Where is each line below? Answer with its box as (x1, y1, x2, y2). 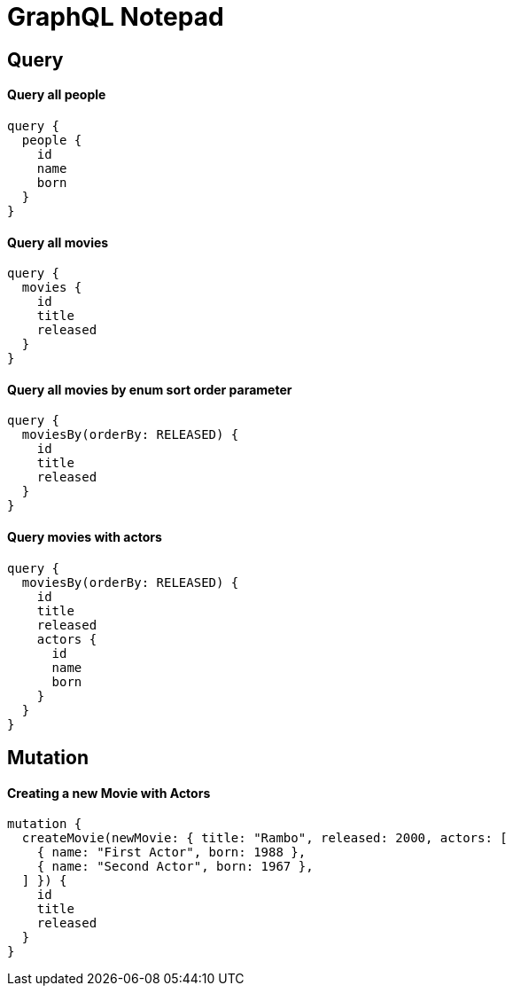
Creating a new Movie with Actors (7, 785, 211, 801)
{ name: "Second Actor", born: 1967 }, (36, 859, 314, 874)
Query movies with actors (7, 529, 162, 545)
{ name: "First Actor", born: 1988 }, (36, 845, 307, 860)
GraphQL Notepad (7, 2, 224, 32)
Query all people (7, 87, 106, 103)
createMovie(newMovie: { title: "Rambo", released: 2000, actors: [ (21, 831, 508, 846)
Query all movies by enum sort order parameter (7, 381, 292, 397)
